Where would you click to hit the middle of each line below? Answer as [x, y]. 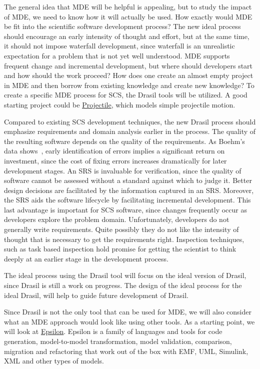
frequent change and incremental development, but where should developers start [128, 65]
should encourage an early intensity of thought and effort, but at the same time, [127, 36]
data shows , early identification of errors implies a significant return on [114, 151]
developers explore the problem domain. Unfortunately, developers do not [117, 219]
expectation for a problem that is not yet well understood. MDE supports [117, 55]
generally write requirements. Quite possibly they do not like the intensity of [121, 229]
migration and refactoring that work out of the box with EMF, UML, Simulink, [126, 351]
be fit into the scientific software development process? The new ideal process [122, 26]
